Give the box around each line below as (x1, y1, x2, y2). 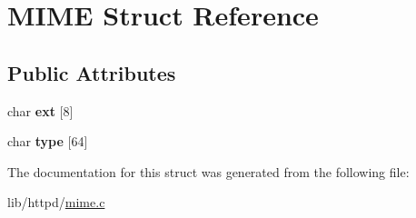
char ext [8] (7, 101, 74, 120)
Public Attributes (7, 58, 176, 86)
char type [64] (7, 132, 88, 151)
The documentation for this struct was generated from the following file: (7, 162, 410, 181)
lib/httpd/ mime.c (7, 193, 105, 212)
